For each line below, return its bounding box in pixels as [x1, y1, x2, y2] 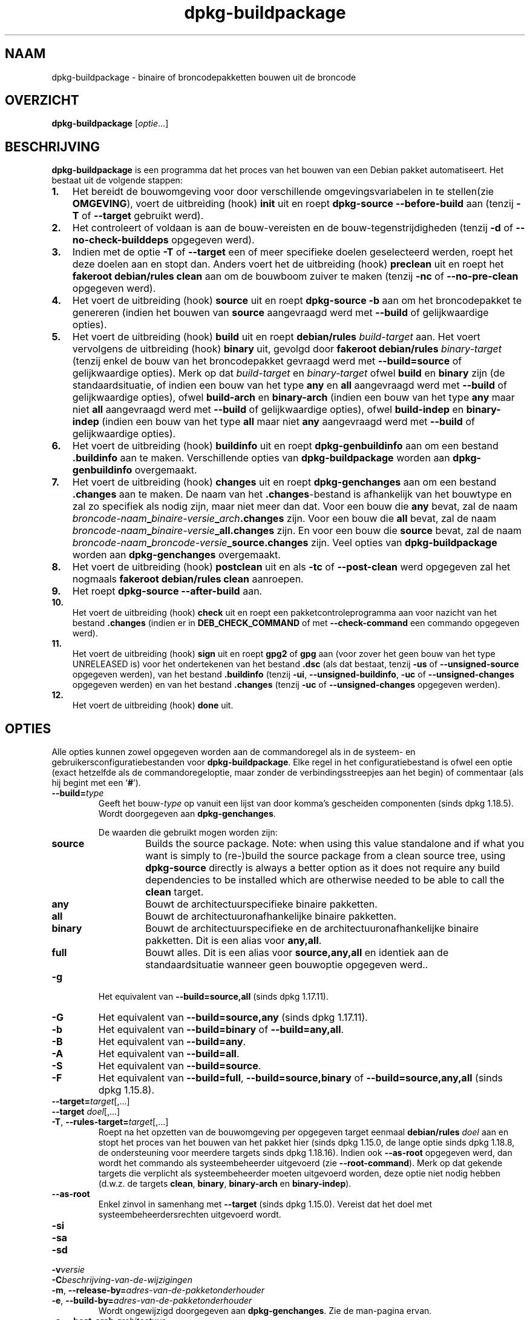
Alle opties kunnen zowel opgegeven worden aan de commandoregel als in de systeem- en [51, 747, 416, 757]
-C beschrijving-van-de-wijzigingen [51, 1275, 192, 1285]
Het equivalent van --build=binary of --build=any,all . [98, 1023, 344, 1036]
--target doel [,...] [51, 1106, 120, 1117]
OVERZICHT [5, 93, 79, 108]
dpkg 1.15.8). [98, 1084, 155, 1097]
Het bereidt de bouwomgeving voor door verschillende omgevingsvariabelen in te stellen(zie [72, 185, 494, 198]
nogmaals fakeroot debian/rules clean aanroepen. [72, 573, 304, 586]
